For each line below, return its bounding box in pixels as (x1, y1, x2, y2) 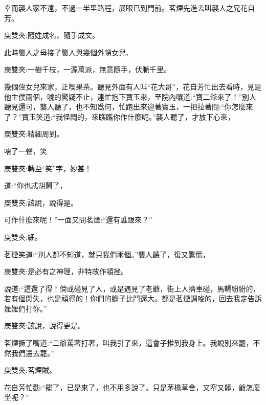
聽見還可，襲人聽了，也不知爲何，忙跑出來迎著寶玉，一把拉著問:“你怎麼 (4, 101, 246, 112)
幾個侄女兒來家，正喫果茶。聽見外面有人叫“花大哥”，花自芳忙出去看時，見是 (4, 81, 262, 92)
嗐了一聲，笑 (4, 145, 47, 156)
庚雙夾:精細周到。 (4, 128, 63, 139)
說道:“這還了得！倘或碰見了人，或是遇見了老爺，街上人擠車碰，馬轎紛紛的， (4, 283, 260, 294)
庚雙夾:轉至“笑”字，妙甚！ (4, 163, 92, 173)
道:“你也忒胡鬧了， (4, 180, 67, 191)
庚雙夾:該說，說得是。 (4, 197, 78, 208)
